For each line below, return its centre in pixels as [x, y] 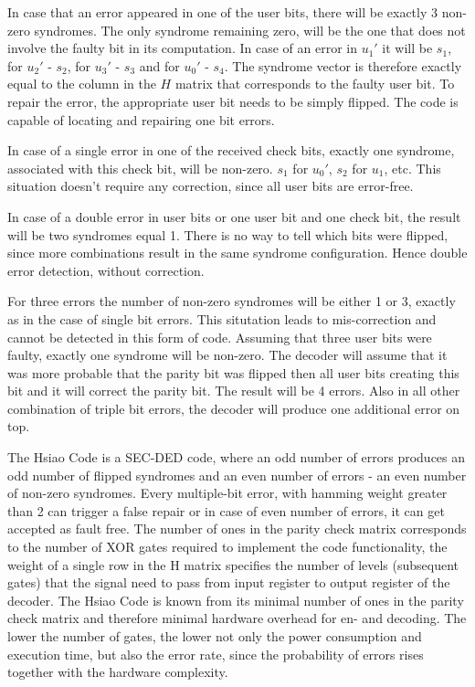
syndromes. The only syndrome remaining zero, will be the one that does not [250, 30]
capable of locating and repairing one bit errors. [141, 119]
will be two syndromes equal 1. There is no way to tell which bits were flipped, [228, 234]
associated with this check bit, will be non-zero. [140, 168]
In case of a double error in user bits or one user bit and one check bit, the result [234, 216]
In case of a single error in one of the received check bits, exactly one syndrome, [231, 150]
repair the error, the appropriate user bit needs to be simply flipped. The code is [233, 101]
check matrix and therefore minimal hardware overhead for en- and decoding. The [237, 618]
